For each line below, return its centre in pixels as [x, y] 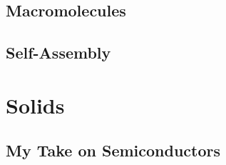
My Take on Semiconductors [113, 150]
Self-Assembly [58, 52]
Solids [35, 105]
